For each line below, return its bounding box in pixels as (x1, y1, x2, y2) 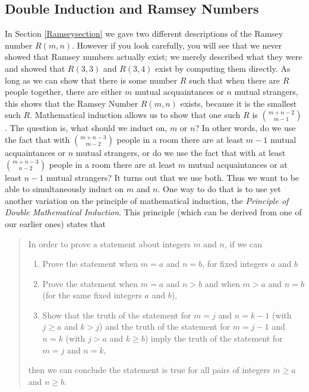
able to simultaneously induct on (5, 183, 124, 195)
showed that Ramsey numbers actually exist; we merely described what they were (5, 50, 302, 63)
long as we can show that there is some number (5, 74, 178, 86)
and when (204, 277, 240, 289)
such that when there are (189, 74, 280, 86)
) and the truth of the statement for (99, 320, 230, 333)
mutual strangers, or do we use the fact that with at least (75, 146, 286, 158)
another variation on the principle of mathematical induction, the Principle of (5, 194, 289, 206)
